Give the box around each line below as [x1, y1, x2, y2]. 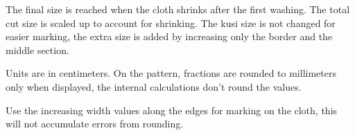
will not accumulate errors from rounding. [6, 116, 184, 131]
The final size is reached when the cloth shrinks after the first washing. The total [6, 2, 350, 16]
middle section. [6, 42, 69, 57]
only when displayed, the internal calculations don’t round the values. [6, 79, 302, 93]
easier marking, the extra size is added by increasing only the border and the [6, 29, 333, 44]
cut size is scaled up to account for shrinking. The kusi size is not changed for [6, 15, 336, 30]
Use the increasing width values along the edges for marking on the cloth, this [6, 102, 338, 117]
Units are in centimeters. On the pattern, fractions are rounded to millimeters [6, 66, 336, 80]
